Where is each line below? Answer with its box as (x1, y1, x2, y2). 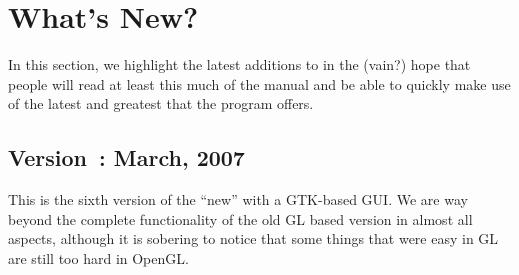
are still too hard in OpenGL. (8, 247, 189, 268)
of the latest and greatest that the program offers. (8, 93, 314, 114)
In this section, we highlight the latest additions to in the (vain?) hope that (8, 54, 471, 75)
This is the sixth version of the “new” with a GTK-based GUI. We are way (8, 189, 468, 210)
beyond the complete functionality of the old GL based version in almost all (8, 208, 473, 229)
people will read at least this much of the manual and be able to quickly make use (8, 73, 511, 94)
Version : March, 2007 (8, 142, 245, 173)
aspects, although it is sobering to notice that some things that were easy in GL (8, 228, 499, 249)
